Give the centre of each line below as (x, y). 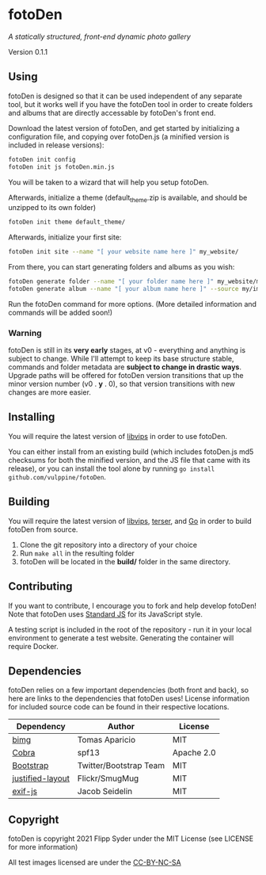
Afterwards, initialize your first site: (65, 237)
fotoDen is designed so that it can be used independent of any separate (125, 96)
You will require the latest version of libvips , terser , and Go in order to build (130, 521)
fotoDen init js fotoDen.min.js (61, 167)
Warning (25, 333)
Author (121, 727)
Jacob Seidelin (105, 792)
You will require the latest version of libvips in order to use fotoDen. (118, 436)
